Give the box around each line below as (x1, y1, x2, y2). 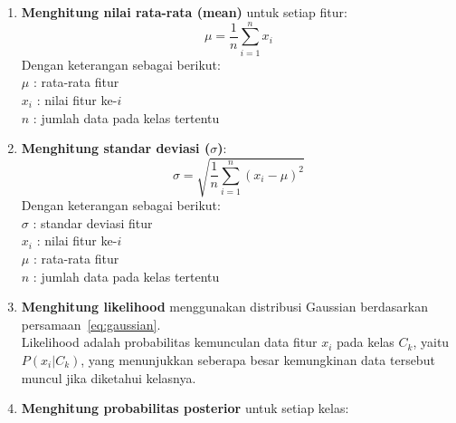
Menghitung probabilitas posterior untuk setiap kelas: (21, 399, 349, 418)
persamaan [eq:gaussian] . (21, 314, 161, 333)
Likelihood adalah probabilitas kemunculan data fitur (21, 332, 318, 351)
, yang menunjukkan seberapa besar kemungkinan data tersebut (81, 350, 435, 369)
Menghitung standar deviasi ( (21, 139, 211, 158)
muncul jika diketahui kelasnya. (21, 368, 196, 387)
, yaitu (413, 332, 450, 351)
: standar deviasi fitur (33, 213, 153, 232)
